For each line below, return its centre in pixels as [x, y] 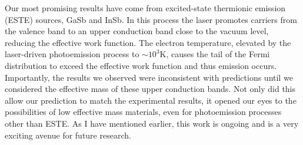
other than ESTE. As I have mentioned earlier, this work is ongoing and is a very [152, 123]
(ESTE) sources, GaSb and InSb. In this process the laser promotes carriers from [151, 19]
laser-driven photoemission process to [72, 54]
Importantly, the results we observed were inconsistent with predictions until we [149, 77]
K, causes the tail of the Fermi [215, 54]
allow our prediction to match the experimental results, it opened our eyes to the [151, 100]
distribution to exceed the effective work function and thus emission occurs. [141, 65]
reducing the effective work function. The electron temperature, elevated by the [148, 42]
